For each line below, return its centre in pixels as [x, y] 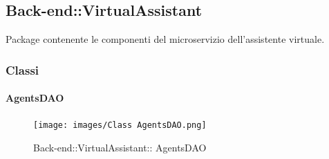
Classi [22, 69]
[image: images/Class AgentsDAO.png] [120, 125]
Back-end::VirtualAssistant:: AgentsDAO [120, 148]
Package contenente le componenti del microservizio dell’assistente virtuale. [165, 39]
